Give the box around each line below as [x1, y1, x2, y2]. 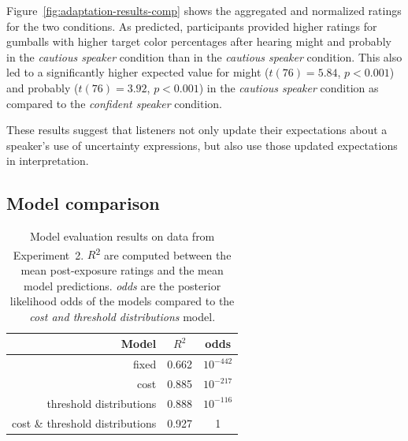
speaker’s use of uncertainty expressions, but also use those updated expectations [6, 136, 398, 153]
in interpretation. [6, 152, 89, 169]
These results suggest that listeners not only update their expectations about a [6, 121, 388, 138]
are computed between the [103, 246, 232, 263]
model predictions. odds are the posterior [24, 277, 221, 293]
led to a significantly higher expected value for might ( [6, 64, 269, 80]
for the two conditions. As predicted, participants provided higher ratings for [6, 17, 377, 34]
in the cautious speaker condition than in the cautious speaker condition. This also [6, 48, 402, 65]
